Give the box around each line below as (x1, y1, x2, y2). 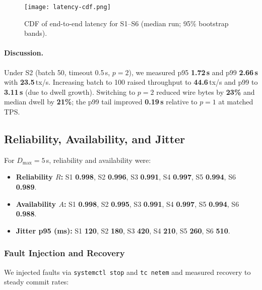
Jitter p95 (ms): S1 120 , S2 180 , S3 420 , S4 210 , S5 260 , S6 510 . (16, 225, 230, 236)
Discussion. (4, 47, 43, 58)
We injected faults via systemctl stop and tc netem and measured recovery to (4, 266, 251, 277)
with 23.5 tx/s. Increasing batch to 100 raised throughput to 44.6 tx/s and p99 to (4, 77, 258, 87)
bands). (24, 28, 47, 38)
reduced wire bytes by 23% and (156, 86, 255, 97)
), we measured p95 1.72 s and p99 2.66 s (128, 67, 258, 77)
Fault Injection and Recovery (4, 247, 125, 259)
